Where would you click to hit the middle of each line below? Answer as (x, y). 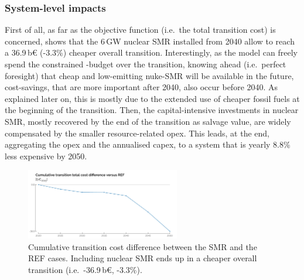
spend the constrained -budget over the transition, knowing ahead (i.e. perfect (146, 64)
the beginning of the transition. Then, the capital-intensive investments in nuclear (152, 110)
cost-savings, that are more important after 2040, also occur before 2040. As (141, 87)
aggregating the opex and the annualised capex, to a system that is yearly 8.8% (148, 144)
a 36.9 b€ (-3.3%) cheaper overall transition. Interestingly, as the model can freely (151, 52)
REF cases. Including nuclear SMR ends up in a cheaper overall (143, 258)
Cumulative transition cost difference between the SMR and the (143, 246)
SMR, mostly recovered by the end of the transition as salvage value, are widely (148, 121)
